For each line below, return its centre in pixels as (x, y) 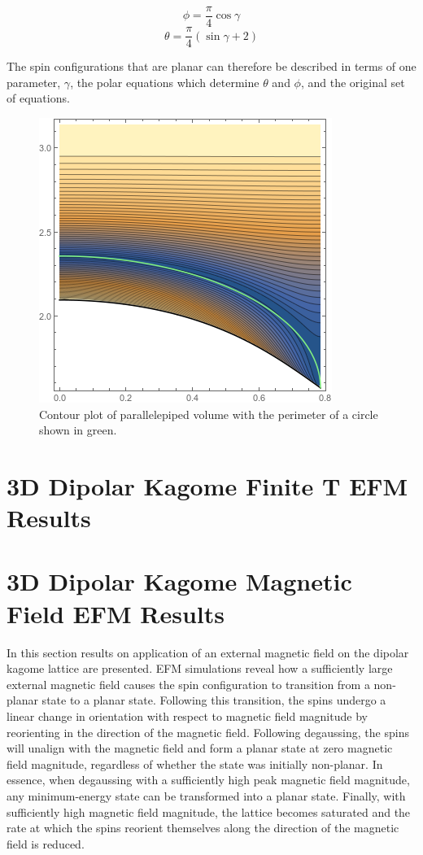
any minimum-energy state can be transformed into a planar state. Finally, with (206, 795)
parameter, (34, 82)
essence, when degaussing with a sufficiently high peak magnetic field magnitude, (208, 780)
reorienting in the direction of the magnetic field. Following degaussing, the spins (208, 732)
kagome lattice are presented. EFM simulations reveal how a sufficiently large (200, 668)
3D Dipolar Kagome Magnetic (179, 581)
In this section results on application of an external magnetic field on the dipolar (208, 652)
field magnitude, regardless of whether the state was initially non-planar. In (195, 763)
